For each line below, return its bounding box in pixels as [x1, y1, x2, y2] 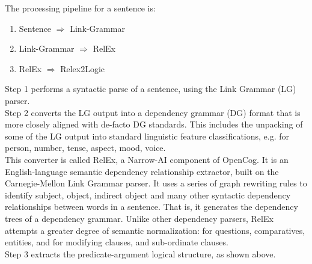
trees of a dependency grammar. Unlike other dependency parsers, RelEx [5, 212, 274, 224]
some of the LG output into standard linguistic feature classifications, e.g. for [5, 129, 290, 142]
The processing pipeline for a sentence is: [5, 2, 156, 14]
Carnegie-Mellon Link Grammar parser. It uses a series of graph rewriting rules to [5, 177, 307, 189]
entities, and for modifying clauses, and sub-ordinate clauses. [5, 236, 228, 248]
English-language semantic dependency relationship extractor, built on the [5, 165, 279, 177]
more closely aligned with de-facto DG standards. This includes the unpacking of [5, 118, 303, 130]
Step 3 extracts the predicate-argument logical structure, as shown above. [5, 247, 276, 260]
